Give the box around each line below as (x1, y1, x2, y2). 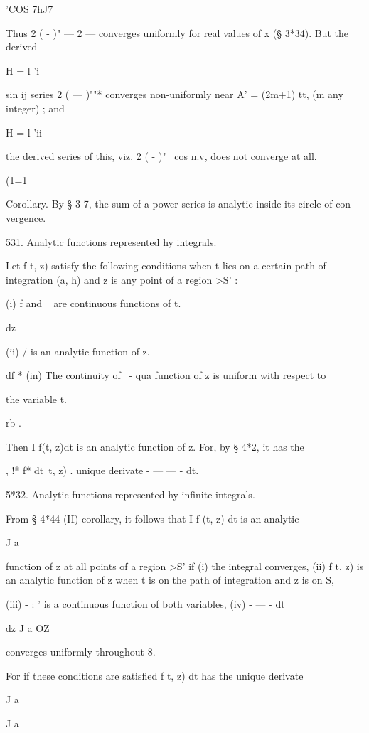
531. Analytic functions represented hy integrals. (6, 234, 217, 249)
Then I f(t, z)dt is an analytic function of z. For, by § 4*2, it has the (6, 439, 304, 454)
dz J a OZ (6, 620, 50, 635)
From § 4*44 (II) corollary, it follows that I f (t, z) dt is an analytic (6, 510, 299, 525)
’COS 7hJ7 (6, 1, 53, 16)
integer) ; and (6, 100, 65, 115)
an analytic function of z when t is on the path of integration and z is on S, (6, 572, 334, 587)
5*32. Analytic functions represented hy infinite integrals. (6, 487, 255, 502)
